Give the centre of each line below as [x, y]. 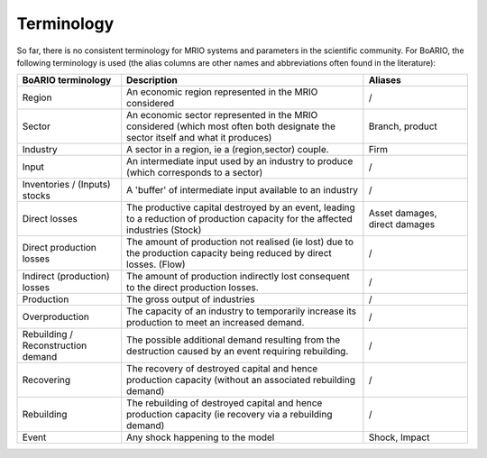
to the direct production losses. [193, 288]
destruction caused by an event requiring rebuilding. [238, 352]
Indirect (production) [66, 277]
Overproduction [55, 317]
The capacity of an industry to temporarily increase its [242, 311]
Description [152, 80]
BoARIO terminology [67, 80]
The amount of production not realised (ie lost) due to [240, 242]
